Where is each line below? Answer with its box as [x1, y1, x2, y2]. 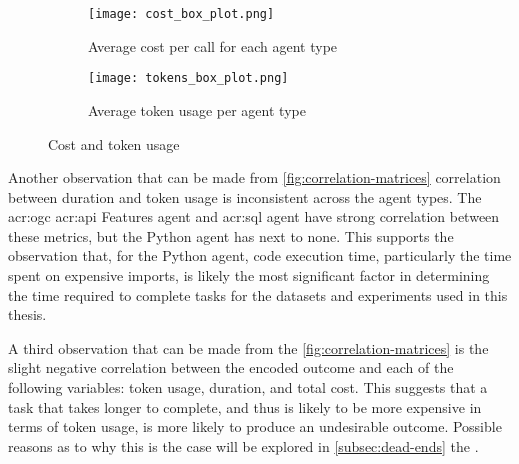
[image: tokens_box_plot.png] [88, 71, 289, 86]
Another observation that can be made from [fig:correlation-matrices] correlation [8, 167, 501, 188]
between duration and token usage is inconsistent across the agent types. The [8, 186, 482, 207]
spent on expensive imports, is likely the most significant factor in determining [8, 265, 490, 286]
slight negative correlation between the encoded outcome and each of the [8, 357, 454, 378]
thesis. [8, 304, 47, 325]
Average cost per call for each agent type [88, 35, 338, 56]
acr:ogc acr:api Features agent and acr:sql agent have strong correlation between [8, 206, 500, 227]
